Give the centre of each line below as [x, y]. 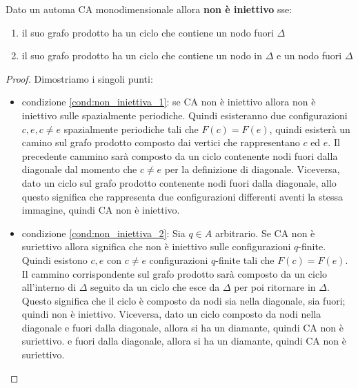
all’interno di [49, 287]
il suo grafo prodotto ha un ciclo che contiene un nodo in [142, 55]
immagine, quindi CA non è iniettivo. [101, 210]
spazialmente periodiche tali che [131, 129]
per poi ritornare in [275, 287]
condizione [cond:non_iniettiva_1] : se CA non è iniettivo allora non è [169, 102]
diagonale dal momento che [79, 169]
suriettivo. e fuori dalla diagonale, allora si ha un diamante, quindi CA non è [184, 341]
